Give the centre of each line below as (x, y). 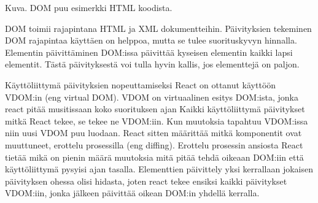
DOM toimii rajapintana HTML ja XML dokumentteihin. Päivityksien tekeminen (158, 28)
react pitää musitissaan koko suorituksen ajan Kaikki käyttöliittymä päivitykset (155, 109)
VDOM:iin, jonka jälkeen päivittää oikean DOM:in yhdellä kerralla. (132, 193)
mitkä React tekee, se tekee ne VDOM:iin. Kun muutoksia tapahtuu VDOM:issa (157, 121)
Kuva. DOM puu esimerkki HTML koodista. (89, 7)
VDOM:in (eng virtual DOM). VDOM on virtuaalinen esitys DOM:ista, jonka (152, 97)
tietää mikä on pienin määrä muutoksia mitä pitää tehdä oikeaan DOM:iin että (154, 157)
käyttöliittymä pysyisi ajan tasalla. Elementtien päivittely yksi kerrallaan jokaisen (159, 169)
